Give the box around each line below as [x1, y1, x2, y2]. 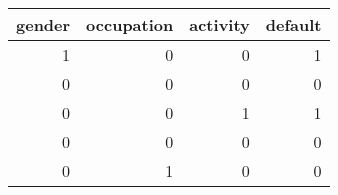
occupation [86, 13, 174, 36]
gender [16, 13, 71, 36]
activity [189, 13, 250, 36]
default [265, 13, 322, 36]
